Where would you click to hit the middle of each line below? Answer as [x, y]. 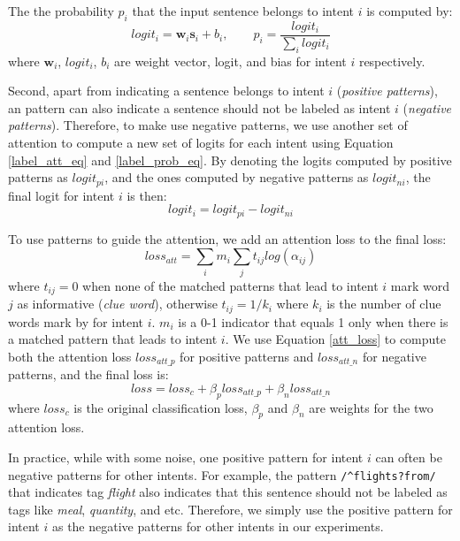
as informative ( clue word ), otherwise [117, 304]
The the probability [61, 11]
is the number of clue [384, 304]
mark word [420, 285]
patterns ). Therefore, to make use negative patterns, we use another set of [208, 125]
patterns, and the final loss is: [88, 374]
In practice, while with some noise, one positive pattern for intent [186, 457]
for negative [394, 356]
